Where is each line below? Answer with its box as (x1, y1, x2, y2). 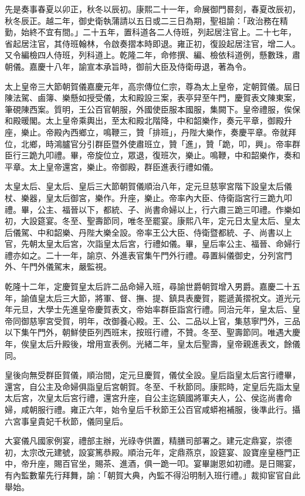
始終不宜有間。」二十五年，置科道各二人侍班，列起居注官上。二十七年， (21, 26, 296, 38)
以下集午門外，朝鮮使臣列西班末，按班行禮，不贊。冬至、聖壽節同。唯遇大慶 (5, 326, 300, 338)
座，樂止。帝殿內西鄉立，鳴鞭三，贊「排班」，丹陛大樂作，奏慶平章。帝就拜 (5, 125, 296, 138)
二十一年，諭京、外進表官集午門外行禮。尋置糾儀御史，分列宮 (45, 249, 284, 261)
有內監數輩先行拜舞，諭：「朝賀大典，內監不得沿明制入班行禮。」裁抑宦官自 (5, 468, 292, 481)
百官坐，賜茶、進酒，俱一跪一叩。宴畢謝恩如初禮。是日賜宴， (62, 457, 300, 470)
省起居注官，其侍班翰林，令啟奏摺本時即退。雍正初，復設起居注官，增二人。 (5, 37, 300, 49)
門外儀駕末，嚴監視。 (29, 260, 111, 273)
